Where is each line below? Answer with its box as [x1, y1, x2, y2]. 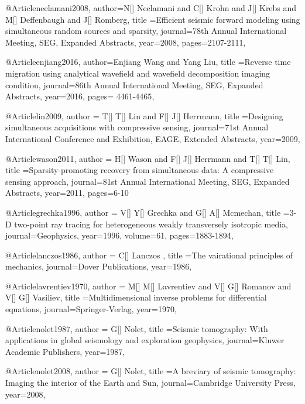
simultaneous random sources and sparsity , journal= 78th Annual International [5, 25, 287, 37]
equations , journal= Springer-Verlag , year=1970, [5, 303, 177, 315]
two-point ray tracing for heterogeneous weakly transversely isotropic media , [14, 217, 288, 230]
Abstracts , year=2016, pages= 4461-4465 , [5, 90, 155, 102]
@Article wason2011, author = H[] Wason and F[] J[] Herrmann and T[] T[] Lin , [5, 152, 290, 164]
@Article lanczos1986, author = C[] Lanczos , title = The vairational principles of [5, 248, 293, 261]
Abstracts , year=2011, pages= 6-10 [5, 187, 129, 199]
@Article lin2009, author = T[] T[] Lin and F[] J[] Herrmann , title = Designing [5, 109, 283, 122]
